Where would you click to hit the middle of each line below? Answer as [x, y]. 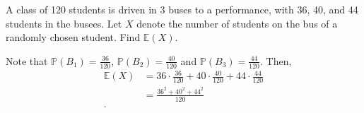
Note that [27, 60]
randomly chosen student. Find [73, 37]
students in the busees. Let [64, 23]
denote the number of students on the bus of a [237, 23]
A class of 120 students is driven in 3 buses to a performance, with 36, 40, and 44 [182, 9]
